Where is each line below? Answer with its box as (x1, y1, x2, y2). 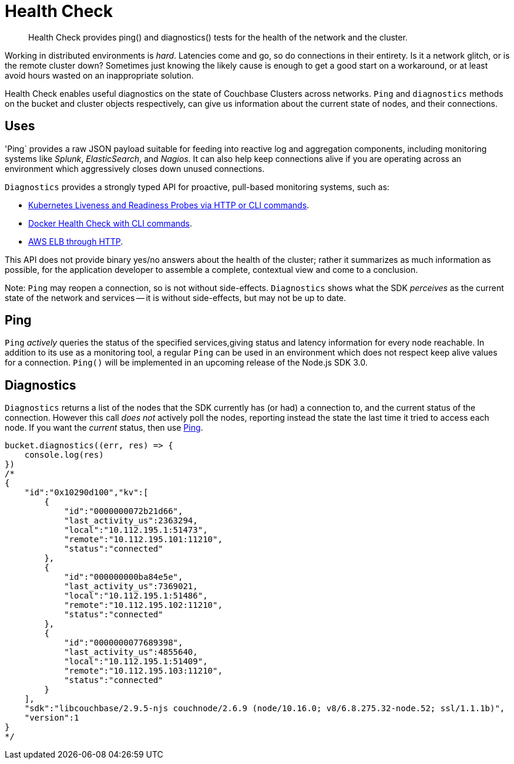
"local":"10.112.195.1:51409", (64, 657, 208, 667)
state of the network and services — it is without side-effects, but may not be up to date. (5, 292, 347, 303)
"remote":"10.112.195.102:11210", (64, 600, 223, 610)
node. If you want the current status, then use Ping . (5, 422, 203, 433)
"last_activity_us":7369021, (64, 582, 198, 591)
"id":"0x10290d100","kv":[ (24, 488, 149, 498)
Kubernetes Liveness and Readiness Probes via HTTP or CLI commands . (28, 200, 310, 210)
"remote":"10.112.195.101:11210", (64, 535, 223, 545)
